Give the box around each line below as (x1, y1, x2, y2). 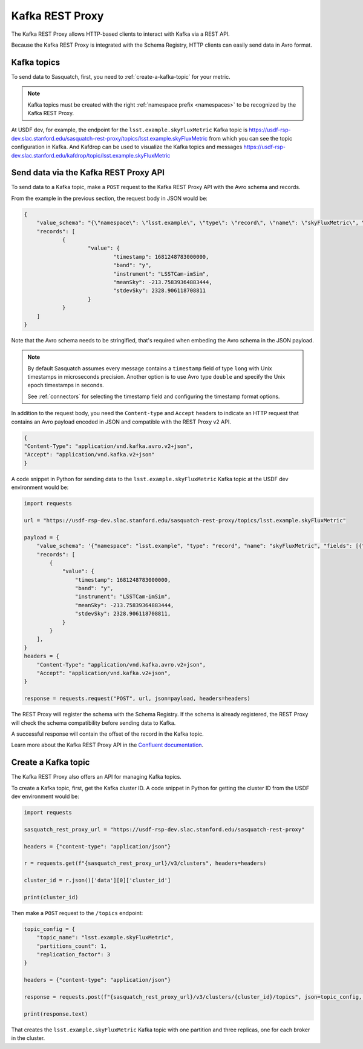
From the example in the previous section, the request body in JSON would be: (11, 195, 208, 202)
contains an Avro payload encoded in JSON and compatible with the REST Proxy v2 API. (11, 418, 231, 425)
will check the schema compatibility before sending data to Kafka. (11, 719, 176, 727)
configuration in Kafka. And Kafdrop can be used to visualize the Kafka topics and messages (11, 143, 243, 151)
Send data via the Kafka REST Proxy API (11, 167, 165, 178)
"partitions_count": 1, (36, 942, 107, 950)
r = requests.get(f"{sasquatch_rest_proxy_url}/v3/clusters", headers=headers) (24, 860, 267, 867)
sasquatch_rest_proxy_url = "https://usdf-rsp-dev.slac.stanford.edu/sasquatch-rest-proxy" (24, 826, 305, 833)
